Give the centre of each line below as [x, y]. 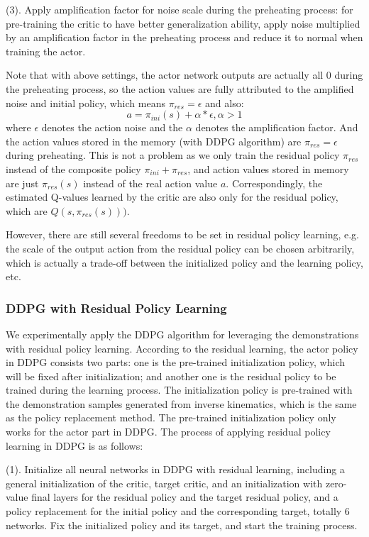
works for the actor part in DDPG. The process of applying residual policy [168, 432]
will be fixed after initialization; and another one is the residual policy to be [171, 376]
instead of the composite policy [73, 168]
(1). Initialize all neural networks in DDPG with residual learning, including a [175, 469]
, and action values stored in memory [268, 168]
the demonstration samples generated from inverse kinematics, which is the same [181, 403]
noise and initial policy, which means [86, 103]
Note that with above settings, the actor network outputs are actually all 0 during [184, 75]
